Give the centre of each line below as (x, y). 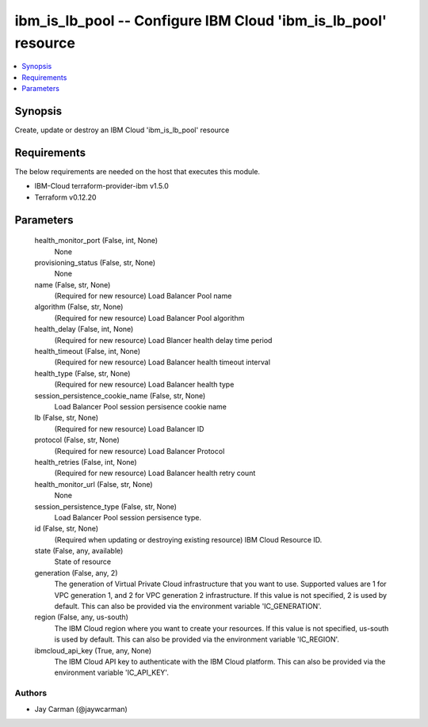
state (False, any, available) (79, 551)
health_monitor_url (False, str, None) (94, 484)
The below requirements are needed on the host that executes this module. (138, 171)
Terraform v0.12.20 (65, 197)
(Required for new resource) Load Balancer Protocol (139, 451)
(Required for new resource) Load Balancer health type (144, 385)
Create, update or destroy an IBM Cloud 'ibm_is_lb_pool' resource (122, 130)
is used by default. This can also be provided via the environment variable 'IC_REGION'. (197, 639)
